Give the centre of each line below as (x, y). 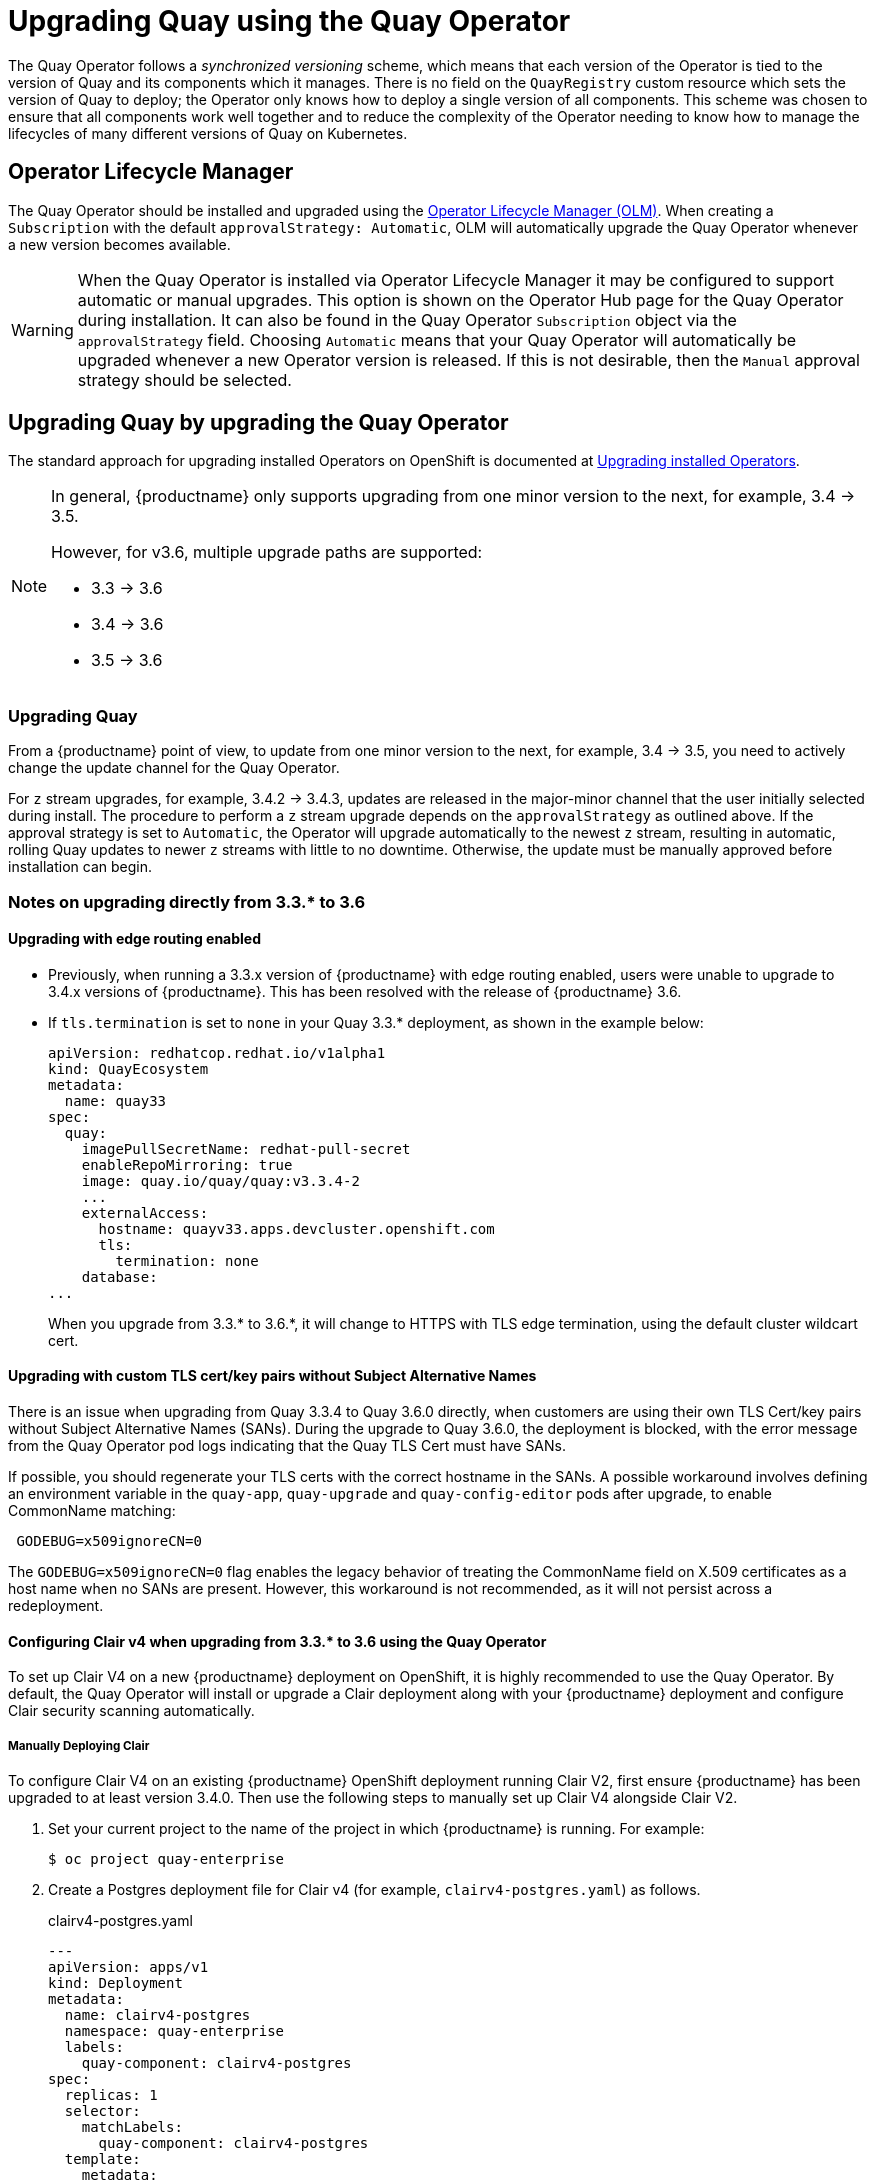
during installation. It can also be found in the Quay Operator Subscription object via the (407, 319)
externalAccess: (145, 1212)
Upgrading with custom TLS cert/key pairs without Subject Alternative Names (272, 1376)
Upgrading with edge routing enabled (135, 939)
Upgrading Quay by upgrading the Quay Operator (258, 423)
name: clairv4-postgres (157, 2015)
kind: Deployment (115, 1983)
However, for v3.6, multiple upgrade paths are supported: (267, 552)
